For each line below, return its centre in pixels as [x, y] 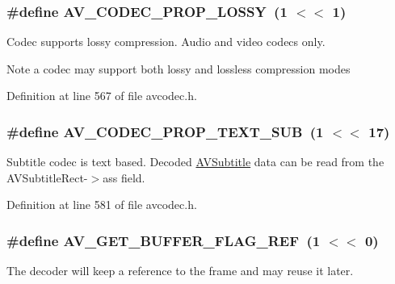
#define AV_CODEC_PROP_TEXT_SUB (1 [165, 131]
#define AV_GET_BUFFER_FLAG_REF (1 [164, 240]
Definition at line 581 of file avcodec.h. [102, 205]
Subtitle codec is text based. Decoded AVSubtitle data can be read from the [195, 162]
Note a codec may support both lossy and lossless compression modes [179, 68]
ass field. [124, 177]
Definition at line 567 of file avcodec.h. [102, 96]
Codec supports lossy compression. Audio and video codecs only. [166, 42]
